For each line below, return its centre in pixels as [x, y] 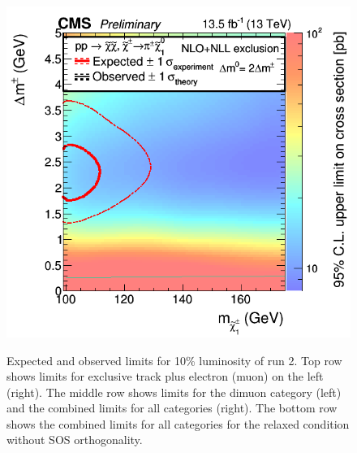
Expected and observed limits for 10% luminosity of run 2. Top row [174, 360]
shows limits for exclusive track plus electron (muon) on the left [165, 376]
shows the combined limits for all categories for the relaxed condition [178, 423]
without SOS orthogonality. [75, 440]
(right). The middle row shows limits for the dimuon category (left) [174, 392]
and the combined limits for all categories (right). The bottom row [172, 408]
